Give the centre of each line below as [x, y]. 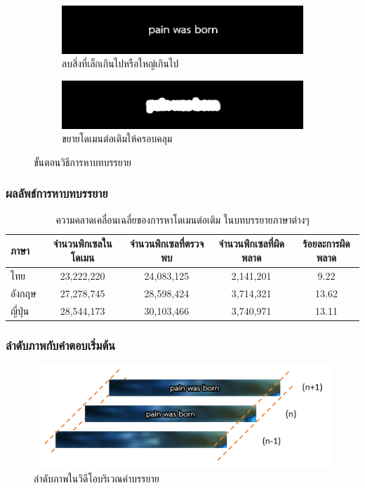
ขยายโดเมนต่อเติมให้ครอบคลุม [117, 138]
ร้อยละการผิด [326, 244]
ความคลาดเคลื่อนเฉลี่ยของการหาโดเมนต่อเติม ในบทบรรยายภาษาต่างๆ [182, 219]
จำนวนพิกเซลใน [82, 244]
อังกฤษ [24, 293]
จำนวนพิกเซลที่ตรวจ [167, 244]
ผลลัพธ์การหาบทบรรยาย [57, 193]
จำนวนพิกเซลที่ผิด [251, 244]
